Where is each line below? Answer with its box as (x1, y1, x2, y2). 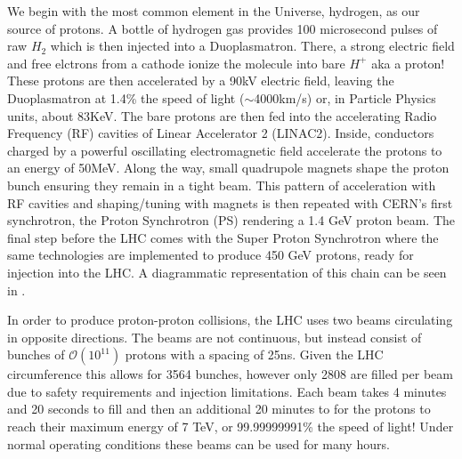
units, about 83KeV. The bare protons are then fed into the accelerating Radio (7, 106, 437, 125)
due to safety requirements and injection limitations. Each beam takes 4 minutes (7, 382, 447, 400)
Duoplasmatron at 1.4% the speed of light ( (7, 88, 245, 107)
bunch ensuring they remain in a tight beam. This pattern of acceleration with (7, 175, 436, 194)
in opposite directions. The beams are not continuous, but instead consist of (7, 327, 422, 346)
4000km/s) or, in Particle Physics (254, 88, 436, 107)
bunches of (7, 345, 65, 364)
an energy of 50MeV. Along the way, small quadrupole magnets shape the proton (7, 158, 450, 177)
